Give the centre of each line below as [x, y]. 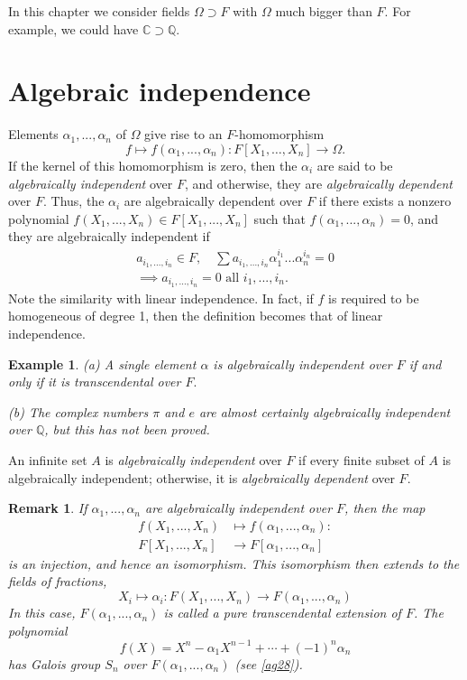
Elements [33, 134]
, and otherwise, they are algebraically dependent [318, 183]
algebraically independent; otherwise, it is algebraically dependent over [201, 477]
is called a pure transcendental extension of [282, 613]
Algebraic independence [160, 91]
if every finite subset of [362, 460]
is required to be [374, 298]
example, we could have [73, 28]
